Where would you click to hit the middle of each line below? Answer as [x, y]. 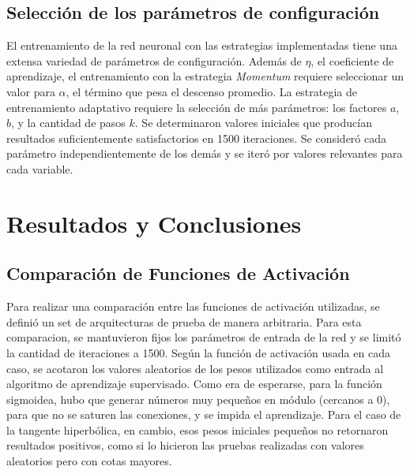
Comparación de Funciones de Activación [178, 273]
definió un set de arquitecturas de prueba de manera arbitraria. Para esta [184, 321]
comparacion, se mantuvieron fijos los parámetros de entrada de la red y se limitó [204, 337]
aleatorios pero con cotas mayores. [89, 461]
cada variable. [40, 168]
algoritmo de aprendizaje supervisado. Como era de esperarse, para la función [194, 384]
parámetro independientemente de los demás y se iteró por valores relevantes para [205, 153]
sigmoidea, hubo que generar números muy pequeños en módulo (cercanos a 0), [198, 399]
